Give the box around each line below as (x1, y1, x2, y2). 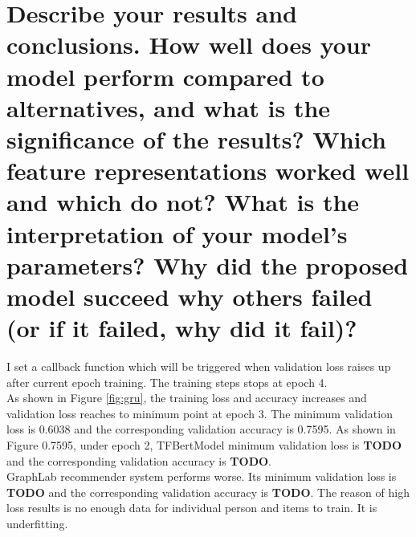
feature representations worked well (6, 154, 410, 187)
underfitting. (6, 515, 68, 531)
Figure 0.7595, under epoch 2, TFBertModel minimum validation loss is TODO (6, 436, 402, 453)
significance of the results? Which (6, 122, 386, 155)
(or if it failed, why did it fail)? (6, 311, 357, 344)
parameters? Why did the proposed (6, 248, 409, 281)
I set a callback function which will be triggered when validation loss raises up (6, 358, 391, 374)
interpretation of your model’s (6, 217, 348, 250)
